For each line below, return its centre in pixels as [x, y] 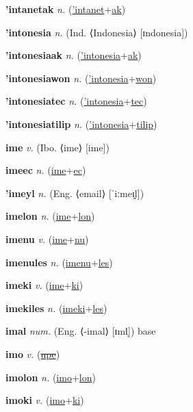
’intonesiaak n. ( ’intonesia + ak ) [74, 55]
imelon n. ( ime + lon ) [50, 216]
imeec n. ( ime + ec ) [46, 170]
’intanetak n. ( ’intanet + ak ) [66, 9]
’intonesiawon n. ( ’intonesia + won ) [81, 78]
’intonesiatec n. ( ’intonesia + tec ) [76, 101]
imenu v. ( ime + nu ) [47, 239]
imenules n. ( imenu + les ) [59, 262]
